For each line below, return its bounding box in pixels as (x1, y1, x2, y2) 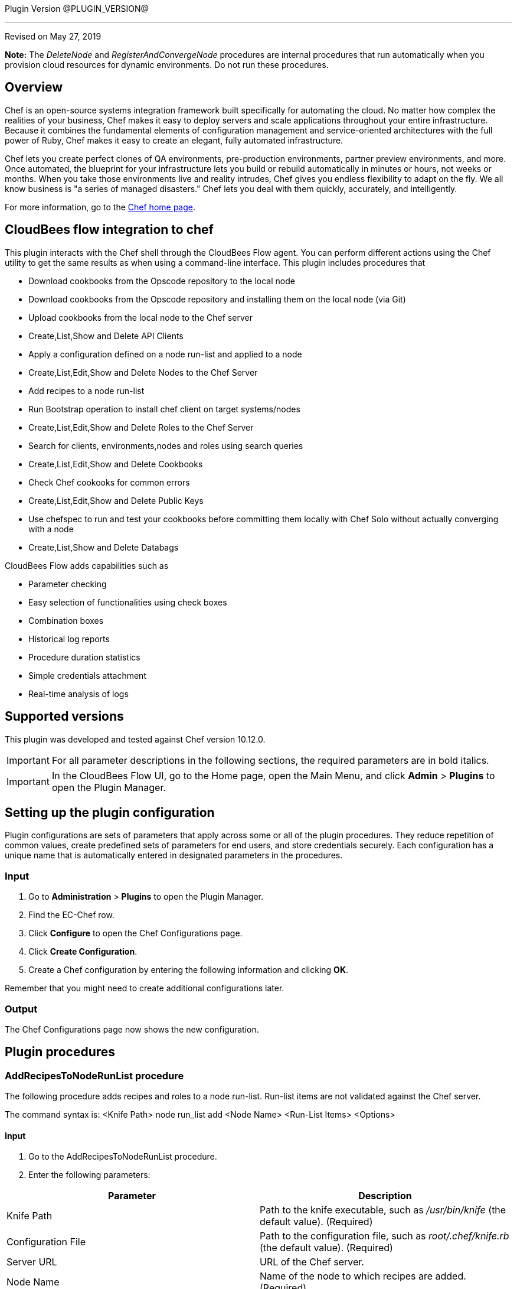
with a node (28, 523, 74, 534)
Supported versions (5, 709, 124, 724)
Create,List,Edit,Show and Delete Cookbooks (28, 458, 203, 469)
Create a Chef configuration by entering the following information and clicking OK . (28, 965, 348, 975)
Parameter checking (28, 578, 107, 589)
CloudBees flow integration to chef (5, 222, 214, 237)
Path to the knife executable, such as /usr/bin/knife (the (260, 1204, 506, 1216)
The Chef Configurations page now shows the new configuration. (5, 1024, 259, 1034)
